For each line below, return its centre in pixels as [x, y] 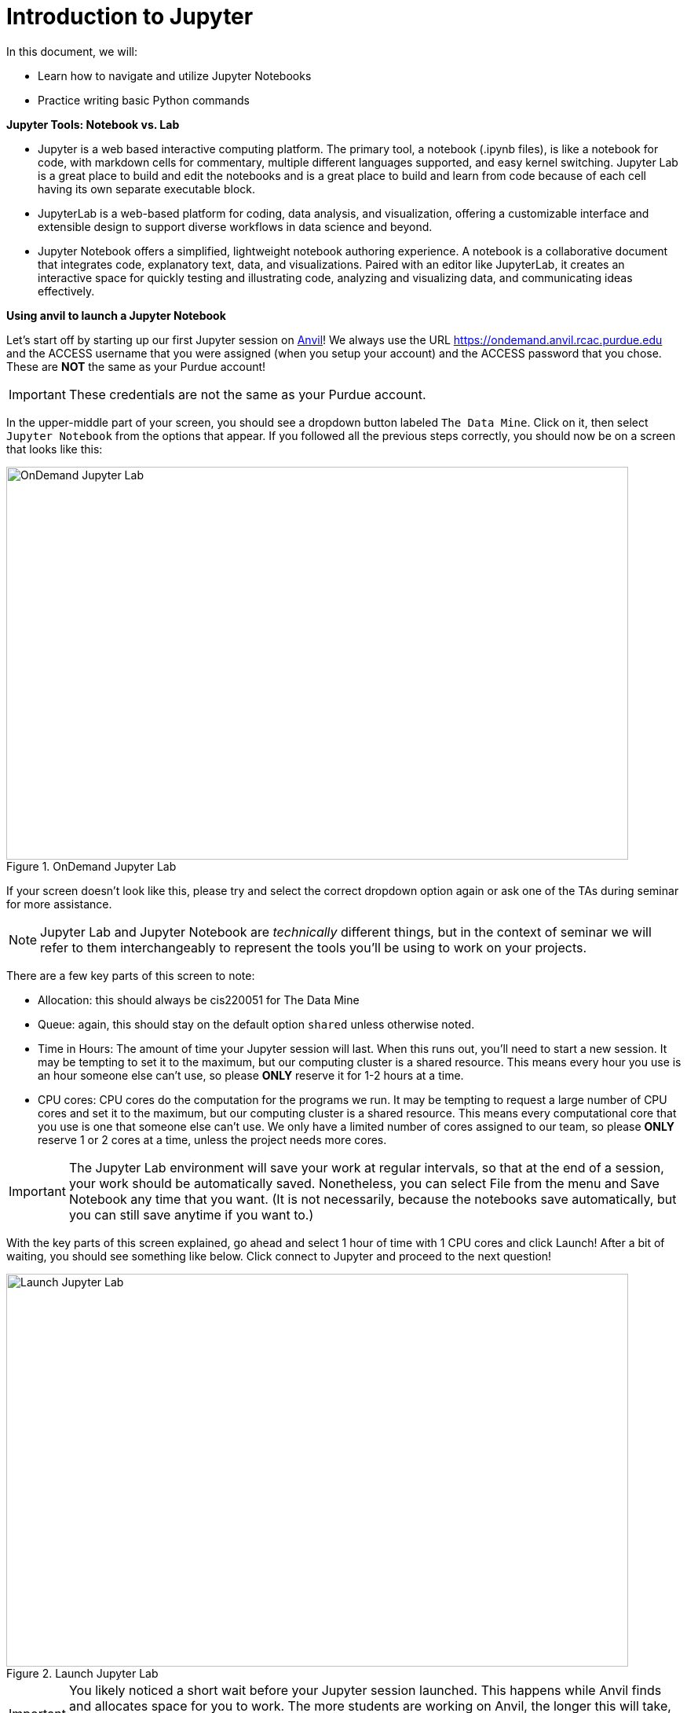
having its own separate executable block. [147, 189]
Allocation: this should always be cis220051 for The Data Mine [199, 1000]
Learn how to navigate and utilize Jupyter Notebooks [175, 75]
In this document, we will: [72, 51]
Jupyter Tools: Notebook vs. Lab [93, 124]
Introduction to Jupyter [130, 17]
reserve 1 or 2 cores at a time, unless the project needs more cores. [212, 1139]
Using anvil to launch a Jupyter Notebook [116, 315]
